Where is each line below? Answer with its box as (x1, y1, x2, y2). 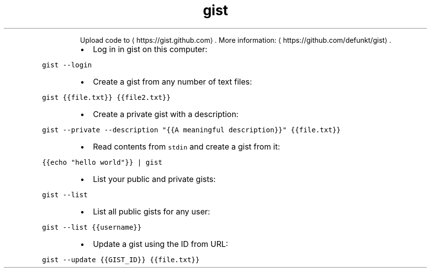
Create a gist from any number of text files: (92, 76, 252, 87)
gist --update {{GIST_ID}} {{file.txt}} (42, 255, 200, 264)
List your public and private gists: (92, 174, 216, 184)
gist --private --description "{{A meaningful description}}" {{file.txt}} (42, 125, 341, 134)
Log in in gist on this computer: (92, 44, 208, 54)
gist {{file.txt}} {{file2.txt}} (42, 93, 171, 101)
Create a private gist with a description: (92, 109, 239, 119)
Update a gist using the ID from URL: (92, 239, 228, 249)
